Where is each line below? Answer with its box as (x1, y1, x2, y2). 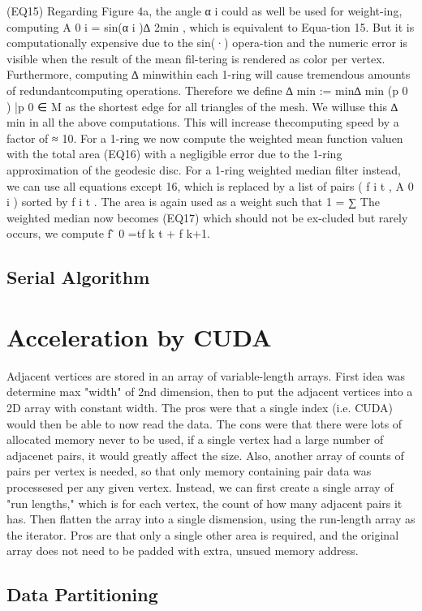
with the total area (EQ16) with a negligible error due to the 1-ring (6, 145, 342, 162)
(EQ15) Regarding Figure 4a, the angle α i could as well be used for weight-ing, (6, 2, 403, 19)
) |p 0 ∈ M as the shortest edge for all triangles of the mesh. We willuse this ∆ (6, 97, 398, 114)
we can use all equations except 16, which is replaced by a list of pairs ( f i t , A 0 (6, 177, 414, 194)
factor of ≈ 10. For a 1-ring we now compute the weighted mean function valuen (6, 129, 403, 146)
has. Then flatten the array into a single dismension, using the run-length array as (6, 510, 416, 527)
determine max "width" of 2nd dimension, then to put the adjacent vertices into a (6, 383, 413, 400)
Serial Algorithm (6, 265, 150, 290)
